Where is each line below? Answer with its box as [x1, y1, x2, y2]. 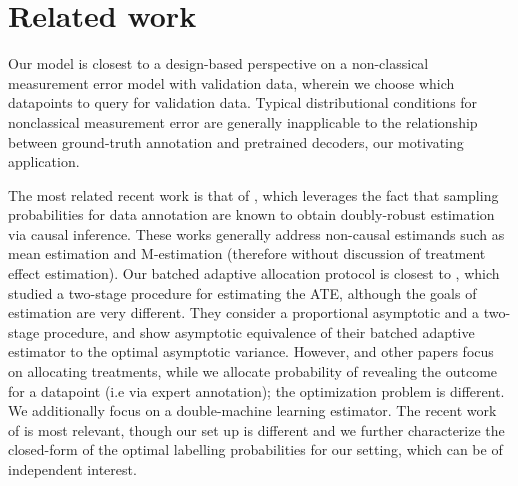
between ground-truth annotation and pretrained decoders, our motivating [8, 131, 464, 152]
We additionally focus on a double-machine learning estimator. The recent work [8, 400, 497, 421]
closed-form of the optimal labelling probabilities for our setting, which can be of [8, 439, 503, 460]
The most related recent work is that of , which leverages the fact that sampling [8, 184, 499, 205]
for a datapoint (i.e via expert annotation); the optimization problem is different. [8, 380, 505, 401]
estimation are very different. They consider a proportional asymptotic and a [8, 302, 480, 323]
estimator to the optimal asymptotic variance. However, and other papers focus [8, 341, 494, 362]
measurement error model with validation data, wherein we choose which [8, 72, 455, 93]
